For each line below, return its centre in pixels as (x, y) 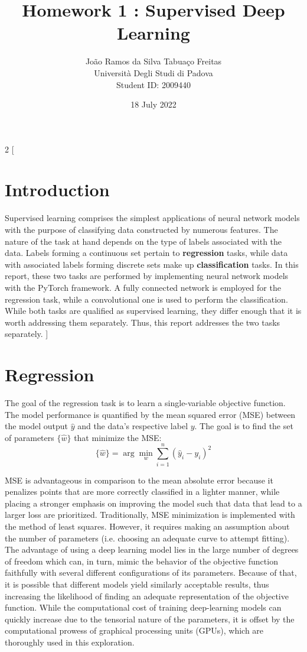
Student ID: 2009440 (153, 84)
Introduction (57, 189)
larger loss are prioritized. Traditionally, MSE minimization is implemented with (150, 515)
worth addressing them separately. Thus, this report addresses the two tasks (143, 322)
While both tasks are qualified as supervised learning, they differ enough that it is (153, 311)
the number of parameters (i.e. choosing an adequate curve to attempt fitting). (147, 538)
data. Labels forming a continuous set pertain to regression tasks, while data (146, 253)
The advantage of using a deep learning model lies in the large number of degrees (152, 549)
